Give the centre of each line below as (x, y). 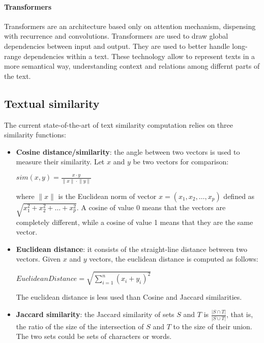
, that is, (240, 314)
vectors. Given (38, 259)
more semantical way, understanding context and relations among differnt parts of (132, 66)
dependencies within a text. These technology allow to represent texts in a (139, 56)
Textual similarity (52, 103)
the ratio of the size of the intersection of (80, 326)
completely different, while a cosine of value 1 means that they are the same (135, 222)
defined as (239, 196)
